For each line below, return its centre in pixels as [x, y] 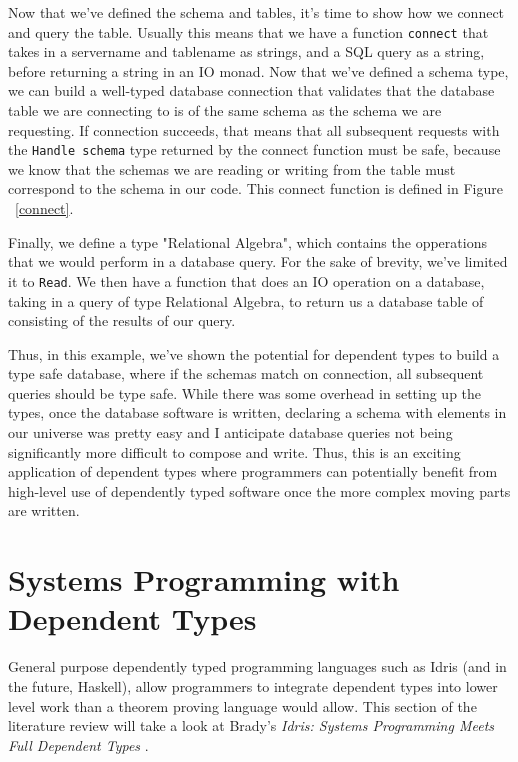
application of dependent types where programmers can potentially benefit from [253, 471]
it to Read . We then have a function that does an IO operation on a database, [246, 280]
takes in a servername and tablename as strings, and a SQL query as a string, [246, 51]
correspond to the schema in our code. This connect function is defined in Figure [255, 188]
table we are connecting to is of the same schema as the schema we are [225, 110]
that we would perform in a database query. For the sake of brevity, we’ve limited [258, 261]
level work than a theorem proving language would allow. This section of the [242, 705]
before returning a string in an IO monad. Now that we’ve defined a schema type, [258, 70]
